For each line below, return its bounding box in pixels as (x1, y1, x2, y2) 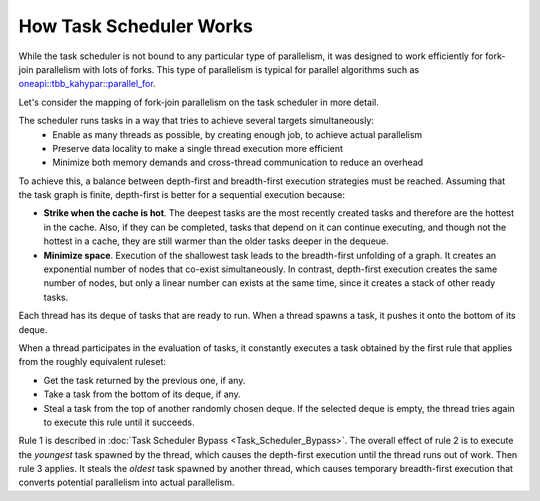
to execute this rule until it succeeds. (43, 416, 195, 428)
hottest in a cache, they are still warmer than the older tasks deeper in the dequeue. (43, 235, 389, 247)
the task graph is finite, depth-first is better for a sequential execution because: (18, 189, 345, 201)
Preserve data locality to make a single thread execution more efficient (52, 142, 344, 154)
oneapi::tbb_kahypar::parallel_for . (18, 78, 156, 90)
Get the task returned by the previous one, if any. (43, 374, 246, 386)
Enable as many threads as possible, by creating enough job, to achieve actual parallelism (52, 128, 423, 140)
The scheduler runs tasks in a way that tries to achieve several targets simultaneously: (18, 115, 375, 127)
